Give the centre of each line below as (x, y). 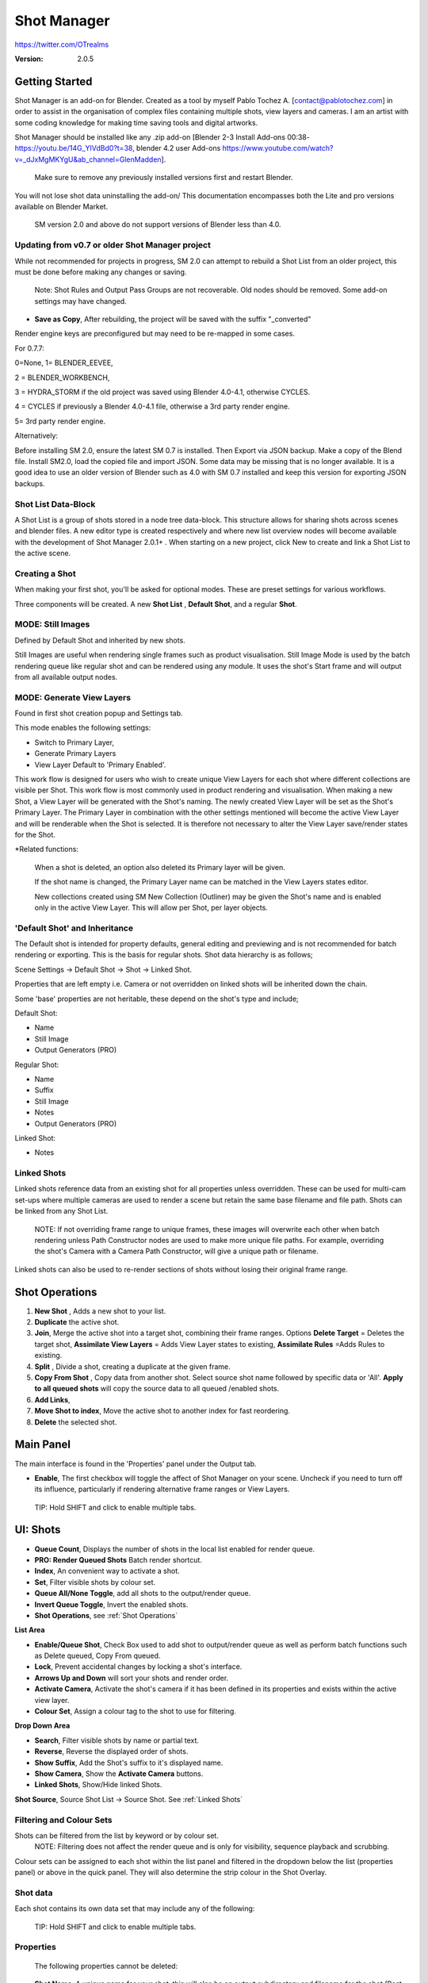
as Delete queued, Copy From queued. (97, 1656)
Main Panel (43, 1445)
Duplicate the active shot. (77, 1322)
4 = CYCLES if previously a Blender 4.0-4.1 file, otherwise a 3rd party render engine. (153, 407)
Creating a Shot (45, 573)
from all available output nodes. (66, 677)
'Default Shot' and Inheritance (74, 928)
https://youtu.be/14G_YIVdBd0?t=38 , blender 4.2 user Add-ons (118, 148)
